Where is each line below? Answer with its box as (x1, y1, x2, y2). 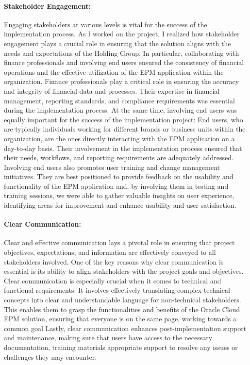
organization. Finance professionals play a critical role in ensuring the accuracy (4, 76, 239, 86)
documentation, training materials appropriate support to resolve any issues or (4, 342, 238, 352)
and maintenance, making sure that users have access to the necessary (4, 332, 213, 343)
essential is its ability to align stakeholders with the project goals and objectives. (4, 266, 244, 276)
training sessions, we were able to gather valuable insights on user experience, (4, 190, 234, 200)
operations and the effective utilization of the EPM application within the (4, 66, 224, 77)
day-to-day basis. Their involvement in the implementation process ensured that (4, 143, 242, 153)
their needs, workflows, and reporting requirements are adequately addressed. (4, 152, 233, 163)
